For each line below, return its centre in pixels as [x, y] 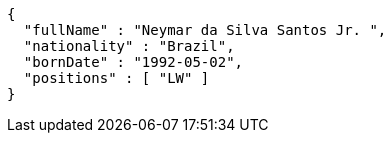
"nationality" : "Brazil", [129, 46]
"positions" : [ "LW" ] [116, 78]
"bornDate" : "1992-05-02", [133, 62]
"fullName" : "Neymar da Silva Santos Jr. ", [205, 30]
